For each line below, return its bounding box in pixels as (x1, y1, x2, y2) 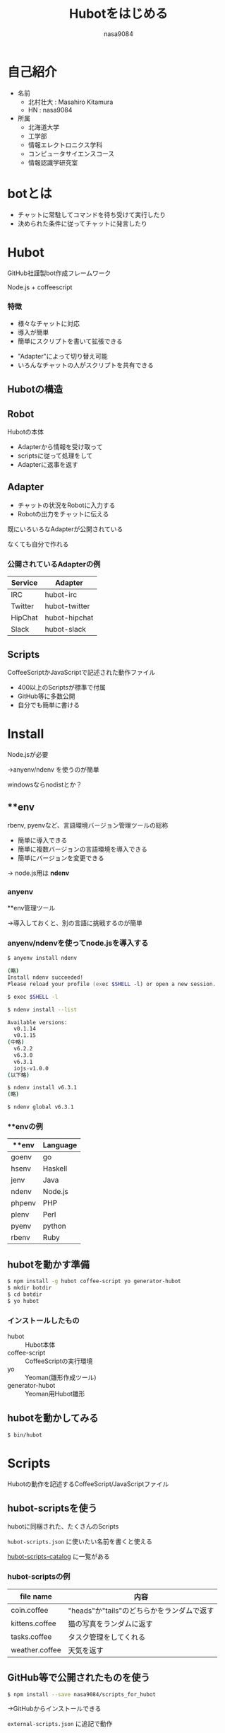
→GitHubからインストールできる (7, 1705, 102, 1713)
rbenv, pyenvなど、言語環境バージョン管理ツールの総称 (7, 821, 169, 829)
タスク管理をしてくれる (68, 1632, 146, 1642)
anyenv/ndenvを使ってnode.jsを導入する (7, 938, 149, 948)
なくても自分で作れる (7, 540, 69, 548)
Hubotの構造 (7, 383, 63, 395)
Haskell (42, 1164, 68, 1173)
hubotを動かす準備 (7, 1258, 90, 1270)
